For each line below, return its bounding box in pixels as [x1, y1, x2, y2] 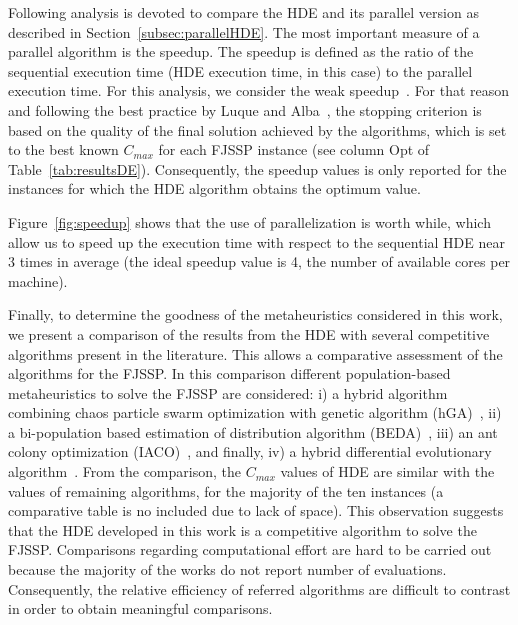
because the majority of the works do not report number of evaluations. [8, 559, 447, 580]
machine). [8, 270, 68, 291]
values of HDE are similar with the [280, 461, 495, 482]
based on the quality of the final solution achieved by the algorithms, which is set [8, 119, 507, 140]
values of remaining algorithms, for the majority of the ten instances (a [8, 480, 444, 501]
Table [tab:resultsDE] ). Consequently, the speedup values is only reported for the [8, 158, 507, 179]
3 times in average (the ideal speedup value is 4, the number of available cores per [8, 251, 511, 272]
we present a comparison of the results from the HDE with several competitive [8, 323, 490, 344]
